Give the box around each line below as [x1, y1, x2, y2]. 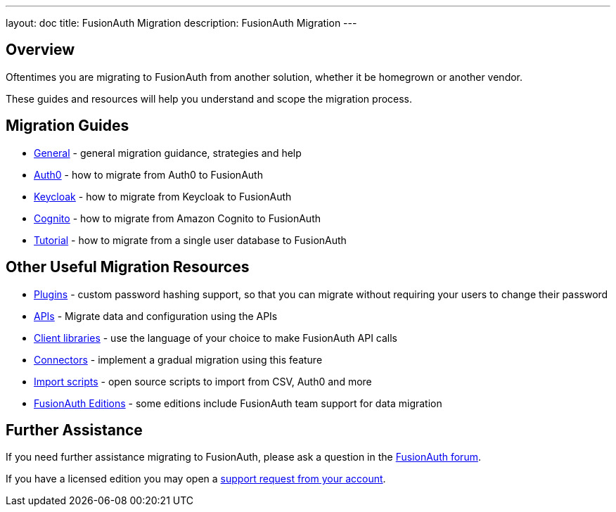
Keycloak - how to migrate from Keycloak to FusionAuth [34, 190, 292, 203]
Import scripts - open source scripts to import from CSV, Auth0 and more [34, 375, 372, 388]
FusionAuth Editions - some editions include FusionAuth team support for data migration [34, 397, 442, 409]
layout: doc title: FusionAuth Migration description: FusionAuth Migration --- [6, 17, 357, 29]
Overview [6, 41, 75, 59]
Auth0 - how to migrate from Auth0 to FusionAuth [34, 168, 263, 181]
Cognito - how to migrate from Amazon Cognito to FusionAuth [34, 212, 321, 224]
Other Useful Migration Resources [6, 258, 250, 276]
